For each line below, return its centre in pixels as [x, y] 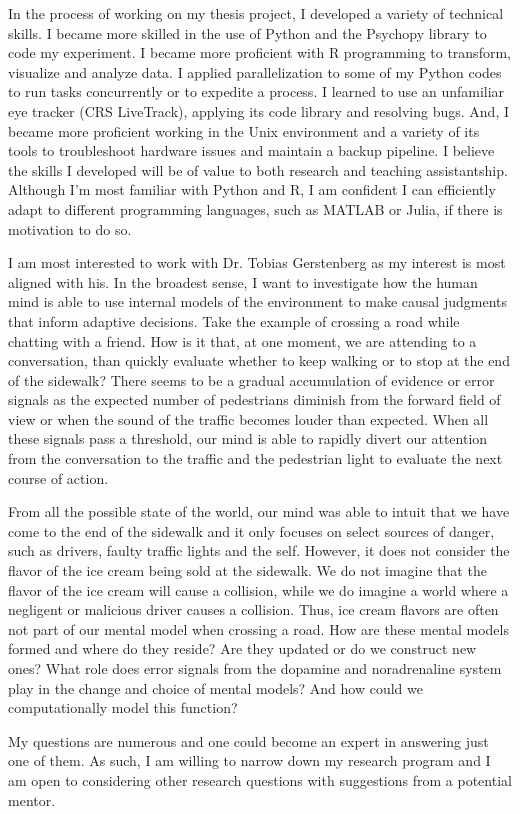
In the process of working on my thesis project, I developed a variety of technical [256, 13]
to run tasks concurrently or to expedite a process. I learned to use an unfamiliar [256, 91]
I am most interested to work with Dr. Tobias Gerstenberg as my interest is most [257, 262]
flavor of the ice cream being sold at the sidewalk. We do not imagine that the [247, 570]
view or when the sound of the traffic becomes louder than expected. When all [248, 418]
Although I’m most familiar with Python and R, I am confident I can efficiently [252, 189]
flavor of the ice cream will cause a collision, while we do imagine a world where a [258, 589]
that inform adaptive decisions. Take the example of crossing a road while [234, 320]
